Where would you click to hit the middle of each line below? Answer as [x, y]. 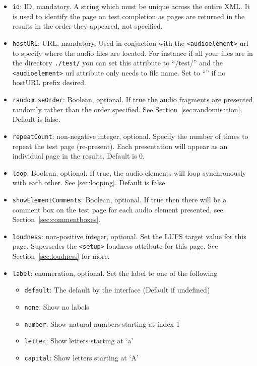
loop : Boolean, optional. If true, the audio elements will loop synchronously [129, 172]
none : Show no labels [57, 307]
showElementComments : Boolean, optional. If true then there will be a [119, 199]
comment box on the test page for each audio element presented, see [118, 209]
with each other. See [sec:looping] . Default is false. [90, 182]
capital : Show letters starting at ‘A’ [81, 357]
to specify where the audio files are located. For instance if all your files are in [133, 53]
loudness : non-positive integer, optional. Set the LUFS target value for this [129, 236]
